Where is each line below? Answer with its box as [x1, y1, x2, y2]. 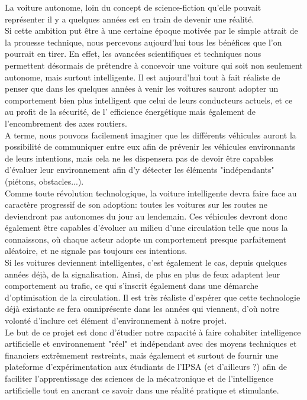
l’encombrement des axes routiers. [5, 117, 127, 129]
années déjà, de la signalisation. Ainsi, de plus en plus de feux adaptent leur [5, 267, 280, 280]
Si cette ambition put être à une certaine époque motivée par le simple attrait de [5, 24, 298, 37]
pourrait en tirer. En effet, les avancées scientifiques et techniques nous [5, 47, 261, 60]
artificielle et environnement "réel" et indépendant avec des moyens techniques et [5, 337, 297, 350]
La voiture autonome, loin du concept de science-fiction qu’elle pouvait [5, 1, 261, 13]
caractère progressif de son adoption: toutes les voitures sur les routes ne [5, 198, 267, 211]
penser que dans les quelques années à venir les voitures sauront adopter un [5, 82, 279, 95]
